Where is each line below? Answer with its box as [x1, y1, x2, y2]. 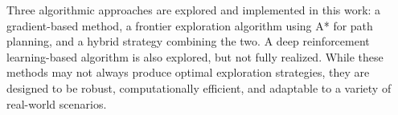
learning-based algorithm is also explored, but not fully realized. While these [6, 48, 384, 65]
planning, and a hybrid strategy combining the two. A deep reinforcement [6, 33, 370, 50]
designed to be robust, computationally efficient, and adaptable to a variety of [6, 79, 392, 96]
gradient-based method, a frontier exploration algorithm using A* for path [6, 17, 373, 34]
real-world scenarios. [6, 95, 107, 112]
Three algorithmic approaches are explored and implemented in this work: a [6, 2, 381, 18]
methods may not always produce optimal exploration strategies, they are [6, 64, 370, 81]
